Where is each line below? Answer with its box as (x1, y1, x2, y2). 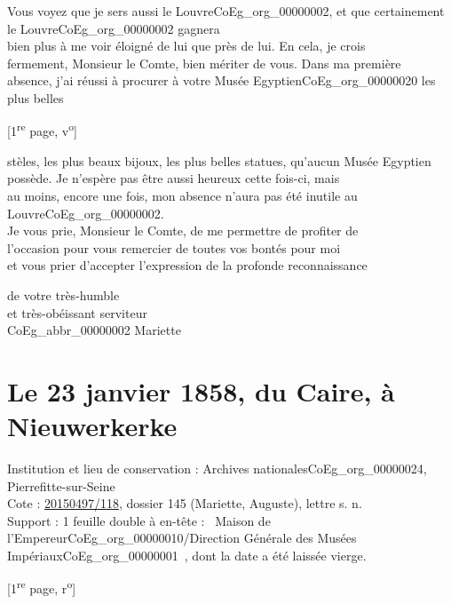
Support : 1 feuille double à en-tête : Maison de (7, 511, 271, 529)
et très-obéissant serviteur (7, 303, 147, 322)
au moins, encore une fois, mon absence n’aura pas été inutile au (7, 187, 358, 204)
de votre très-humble (7, 285, 120, 304)
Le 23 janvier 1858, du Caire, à (7, 372, 395, 409)
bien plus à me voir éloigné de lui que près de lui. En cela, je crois (7, 36, 366, 55)
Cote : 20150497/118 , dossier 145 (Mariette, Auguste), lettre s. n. (7, 494, 362, 513)
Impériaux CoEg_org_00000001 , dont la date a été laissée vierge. (7, 546, 367, 565)
